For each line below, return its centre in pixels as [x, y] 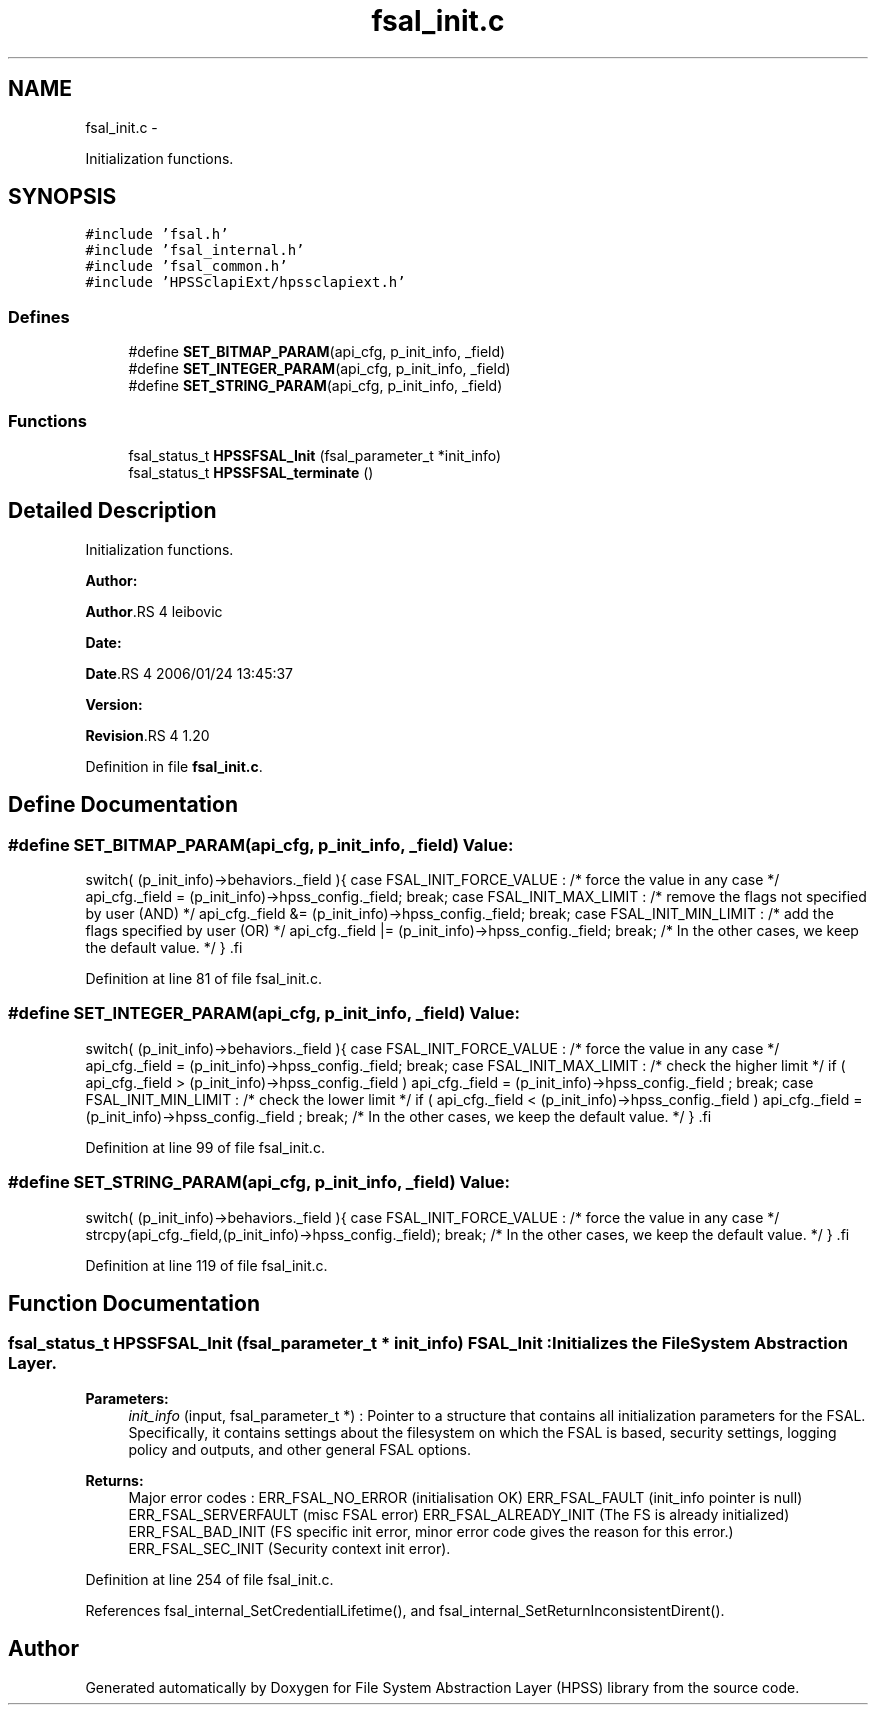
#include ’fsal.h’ [157, 234]
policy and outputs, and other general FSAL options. [299, 1449]
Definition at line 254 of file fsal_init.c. [209, 1579]
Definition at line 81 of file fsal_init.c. [203, 978]
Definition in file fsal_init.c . [174, 766]
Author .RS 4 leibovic [154, 611]
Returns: [114, 1480]
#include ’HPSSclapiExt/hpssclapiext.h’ [245, 282]
